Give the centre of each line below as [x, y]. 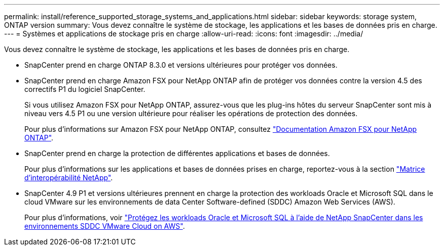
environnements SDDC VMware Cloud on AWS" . [105, 226]
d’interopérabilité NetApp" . [69, 178]
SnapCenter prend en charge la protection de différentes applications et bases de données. [177, 153]
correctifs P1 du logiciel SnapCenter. [85, 89]
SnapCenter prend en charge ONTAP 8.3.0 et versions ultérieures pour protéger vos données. [181, 65]
